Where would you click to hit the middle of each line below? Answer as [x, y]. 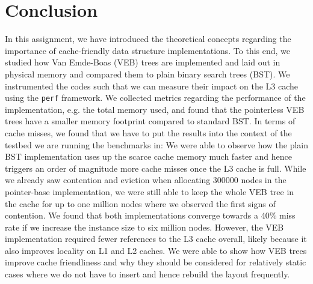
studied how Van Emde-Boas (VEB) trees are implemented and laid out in [143, 62]
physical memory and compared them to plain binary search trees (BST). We [147, 74]
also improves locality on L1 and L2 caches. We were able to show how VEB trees [156, 250]
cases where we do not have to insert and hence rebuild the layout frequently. [147, 274]
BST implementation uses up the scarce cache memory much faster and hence [148, 156]
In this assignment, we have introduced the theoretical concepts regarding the [148, 39]
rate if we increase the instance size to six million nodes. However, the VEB [144, 227]
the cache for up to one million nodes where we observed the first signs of [140, 203]
